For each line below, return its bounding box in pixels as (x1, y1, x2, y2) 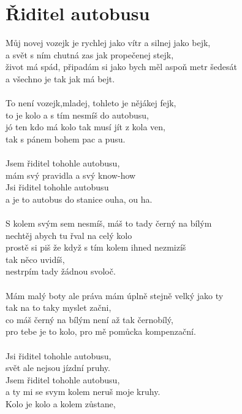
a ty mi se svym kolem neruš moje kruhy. (6, 385, 161, 398)
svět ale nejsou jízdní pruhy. (6, 361, 110, 374)
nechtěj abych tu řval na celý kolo (6, 228, 132, 241)
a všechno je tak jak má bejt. (6, 72, 115, 85)
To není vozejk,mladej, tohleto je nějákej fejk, (6, 96, 176, 109)
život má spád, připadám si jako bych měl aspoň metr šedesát (6, 60, 238, 73)
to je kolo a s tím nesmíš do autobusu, (6, 108, 149, 121)
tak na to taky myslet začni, (6, 301, 112, 314)
